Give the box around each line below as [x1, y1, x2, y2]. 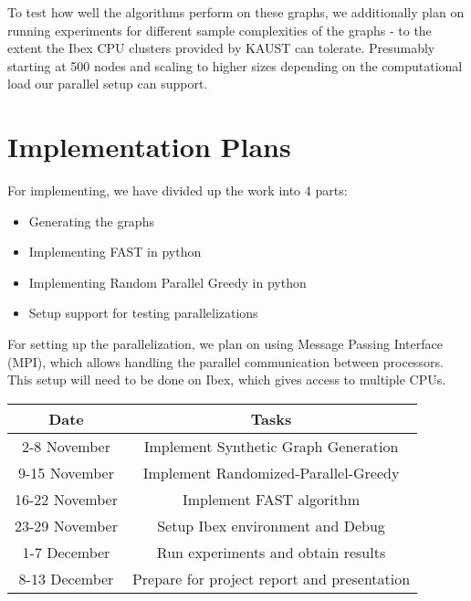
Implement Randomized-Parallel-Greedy [142, 461, 400, 483]
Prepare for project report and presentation [131, 567, 411, 589]
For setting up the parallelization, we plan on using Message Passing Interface [7, 334, 443, 353]
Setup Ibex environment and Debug [157, 514, 385, 536]
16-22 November [15, 488, 118, 510]
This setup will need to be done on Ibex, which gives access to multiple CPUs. [7, 370, 446, 389]
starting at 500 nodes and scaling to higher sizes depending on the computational [7, 56, 463, 75]
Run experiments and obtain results [156, 541, 386, 563]
